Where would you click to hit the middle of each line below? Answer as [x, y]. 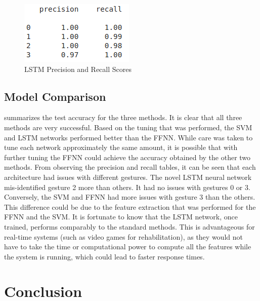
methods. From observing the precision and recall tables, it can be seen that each [130, 167]
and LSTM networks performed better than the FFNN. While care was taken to [128, 137]
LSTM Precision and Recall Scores [78, 69]
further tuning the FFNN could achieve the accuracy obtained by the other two [127, 157]
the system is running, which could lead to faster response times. [104, 256]
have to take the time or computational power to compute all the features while [128, 247]
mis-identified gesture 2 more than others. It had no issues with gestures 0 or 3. [127, 187]
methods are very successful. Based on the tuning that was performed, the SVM [128, 127]
